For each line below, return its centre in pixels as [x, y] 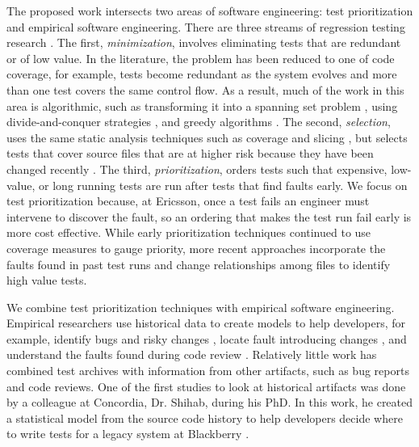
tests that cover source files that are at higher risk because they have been [190, 153]
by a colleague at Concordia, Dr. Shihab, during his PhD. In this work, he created [210, 402]
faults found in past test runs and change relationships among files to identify [199, 264]
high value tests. [47, 280]
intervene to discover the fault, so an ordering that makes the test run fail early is [209, 216]
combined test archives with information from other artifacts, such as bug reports [208, 371]
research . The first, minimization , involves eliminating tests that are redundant [204, 42]
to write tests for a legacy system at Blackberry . [128, 434]
